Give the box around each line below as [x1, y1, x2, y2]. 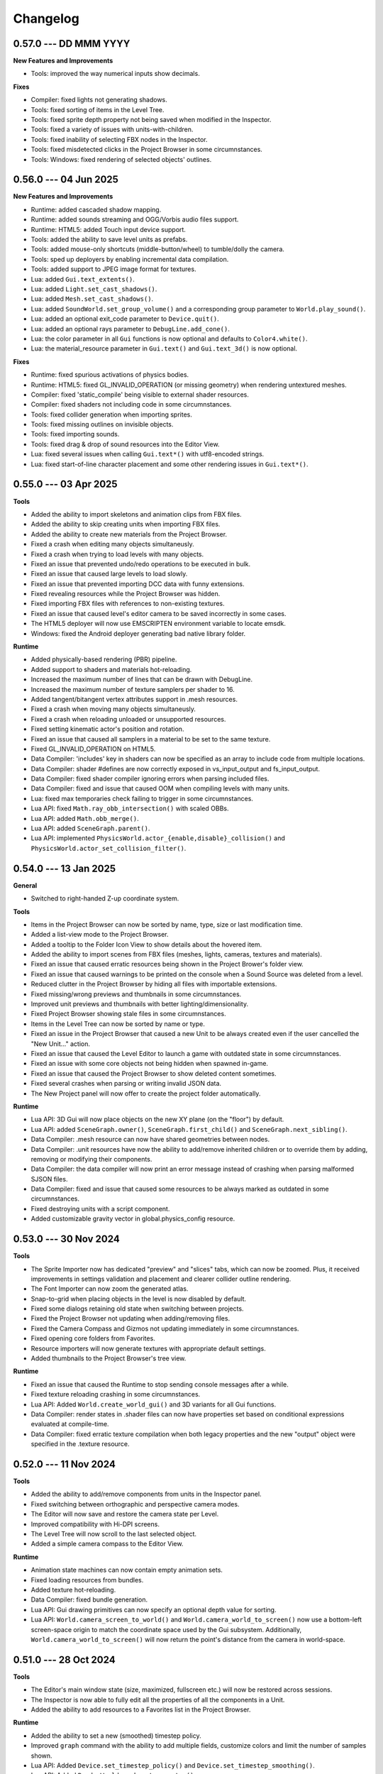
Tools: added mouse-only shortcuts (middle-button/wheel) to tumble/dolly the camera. [30, 245, 285, 253]
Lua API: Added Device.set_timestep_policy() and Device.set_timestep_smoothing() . [30, 1761, 315, 1770]
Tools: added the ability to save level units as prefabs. [30, 235, 188, 244]
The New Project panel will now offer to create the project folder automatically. [30, 1089, 261, 1098]
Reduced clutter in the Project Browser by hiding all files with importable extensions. [30, 980, 277, 988]
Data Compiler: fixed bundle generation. [30, 1595, 148, 1604]
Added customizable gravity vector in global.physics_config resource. [30, 1214, 235, 1223]
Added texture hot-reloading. [30, 1585, 116, 1594]
